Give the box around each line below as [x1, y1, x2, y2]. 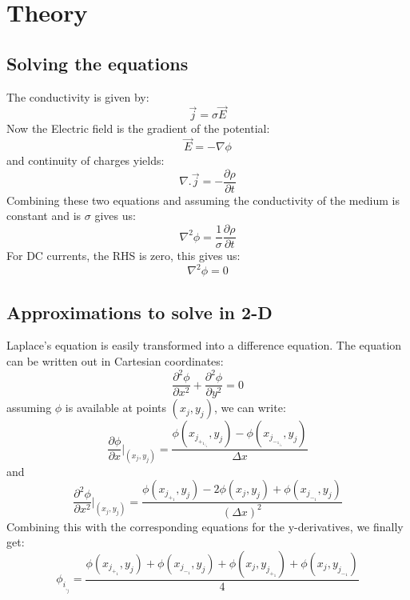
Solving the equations [6, 50, 189, 75]
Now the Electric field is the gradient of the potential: [6, 120, 270, 137]
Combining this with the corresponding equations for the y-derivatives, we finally [6, 518, 404, 534]
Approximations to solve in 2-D [6, 299, 273, 324]
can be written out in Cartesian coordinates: [6, 353, 224, 369]
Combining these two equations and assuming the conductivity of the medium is [6, 191, 400, 208]
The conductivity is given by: [6, 88, 149, 105]
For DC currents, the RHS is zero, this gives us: [6, 247, 241, 264]
